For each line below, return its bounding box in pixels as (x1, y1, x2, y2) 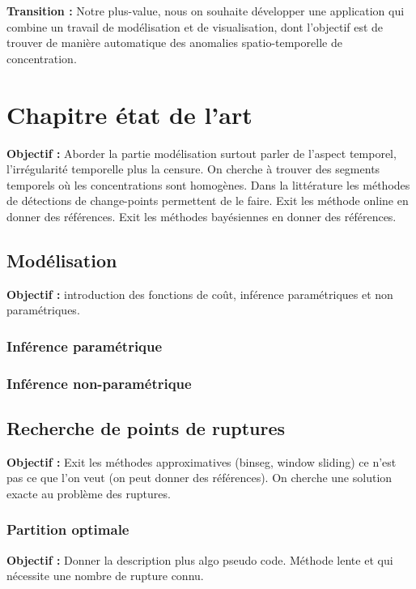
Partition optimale (6, 519, 129, 540)
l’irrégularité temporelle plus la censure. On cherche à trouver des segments (6, 160, 380, 177)
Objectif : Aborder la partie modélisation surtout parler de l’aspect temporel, (6, 144, 397, 161)
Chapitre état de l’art (6, 97, 253, 130)
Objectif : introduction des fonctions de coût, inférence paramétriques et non (6, 285, 393, 302)
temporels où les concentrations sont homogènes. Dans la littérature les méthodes (6, 176, 410, 193)
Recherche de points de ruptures (6, 415, 286, 440)
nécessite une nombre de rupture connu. (6, 567, 204, 584)
